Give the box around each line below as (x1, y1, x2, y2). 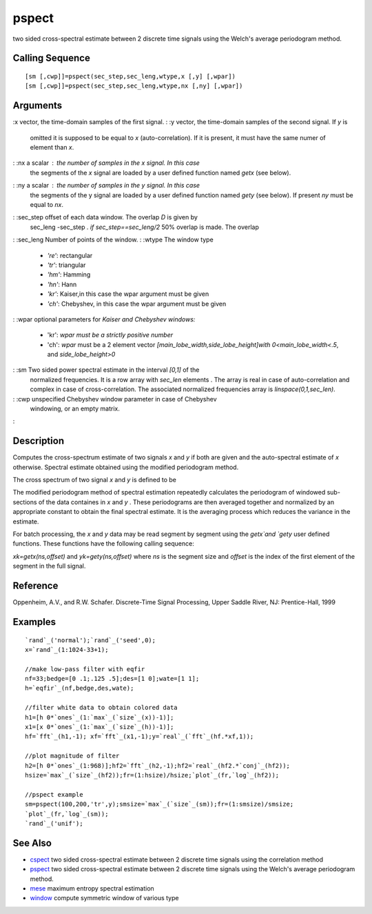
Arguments (12, 100, 63, 112)
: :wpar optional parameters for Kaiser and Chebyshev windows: (12, 315, 196, 324)
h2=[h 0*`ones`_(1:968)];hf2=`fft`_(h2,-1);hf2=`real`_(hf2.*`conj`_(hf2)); (25, 762, 291, 769)
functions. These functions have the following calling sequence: (12, 539, 194, 548)
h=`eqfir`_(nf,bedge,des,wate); (25, 684, 134, 693)
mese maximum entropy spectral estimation (30, 884, 154, 893)
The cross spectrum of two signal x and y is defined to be (12, 476, 177, 484)
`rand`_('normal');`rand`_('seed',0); (25, 636, 156, 644)
